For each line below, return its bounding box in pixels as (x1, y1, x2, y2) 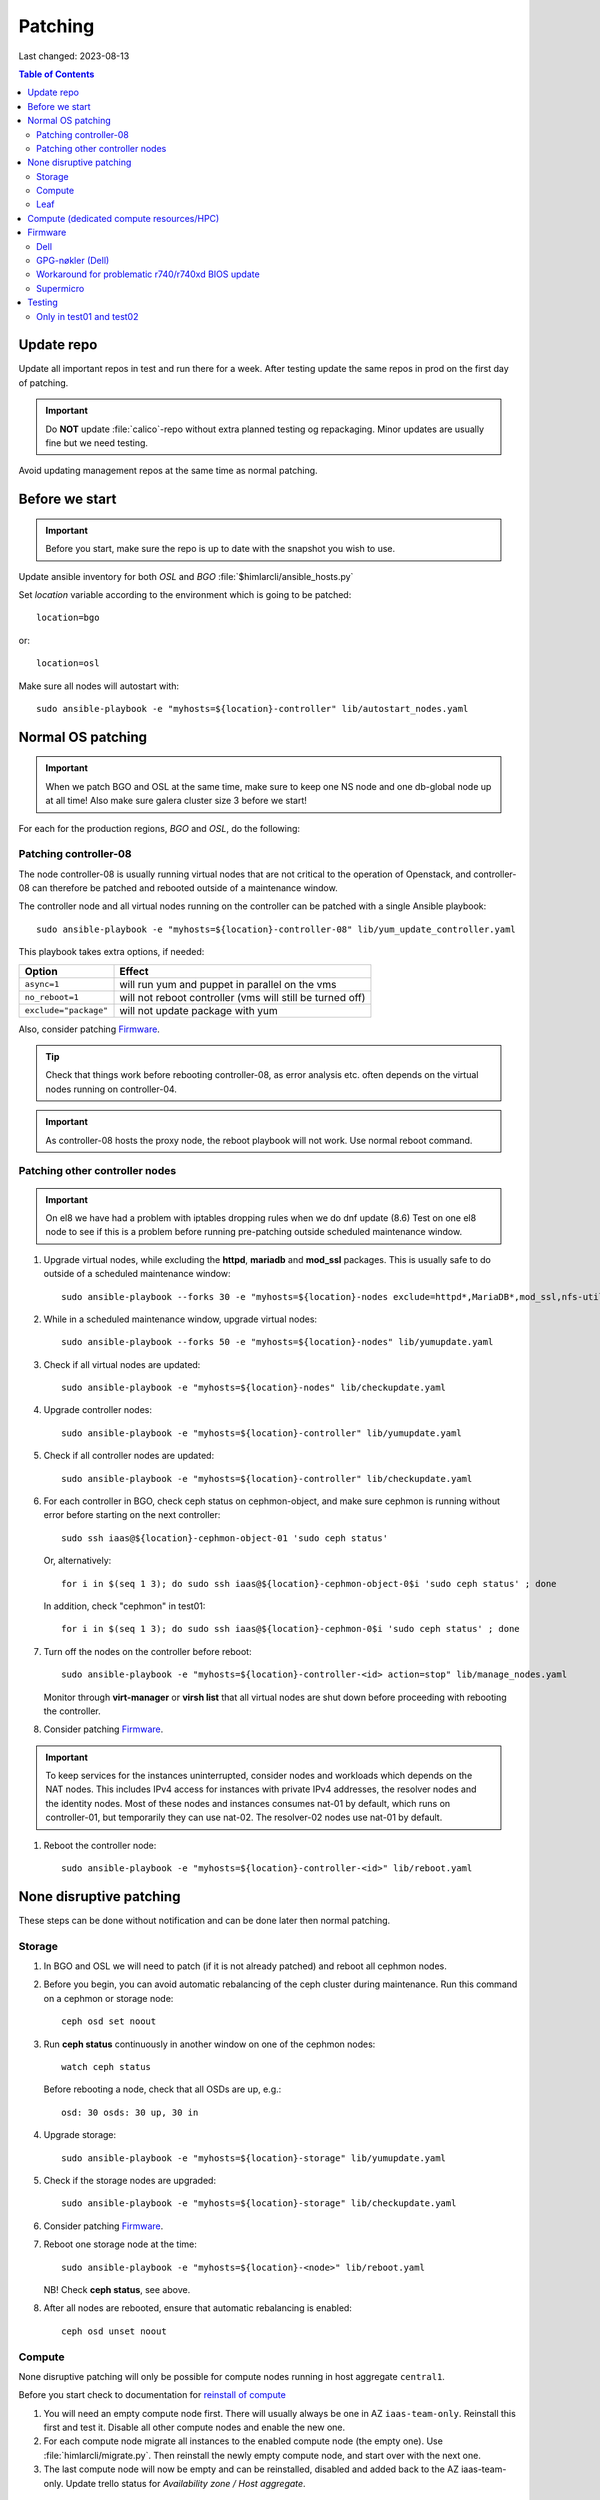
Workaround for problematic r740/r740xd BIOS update (36, 268, 260, 280)
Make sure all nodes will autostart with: (18, 680, 180, 692)
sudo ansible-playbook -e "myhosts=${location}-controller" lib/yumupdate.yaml (61, 1427, 462, 1439)
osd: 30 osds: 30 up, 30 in (61, 2106, 199, 2118)
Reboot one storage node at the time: (43, 2238, 197, 2250)
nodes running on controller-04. (45, 1083, 177, 1095)
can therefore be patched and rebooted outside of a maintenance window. (31, 882, 339, 894)
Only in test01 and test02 (36, 310, 139, 322)
